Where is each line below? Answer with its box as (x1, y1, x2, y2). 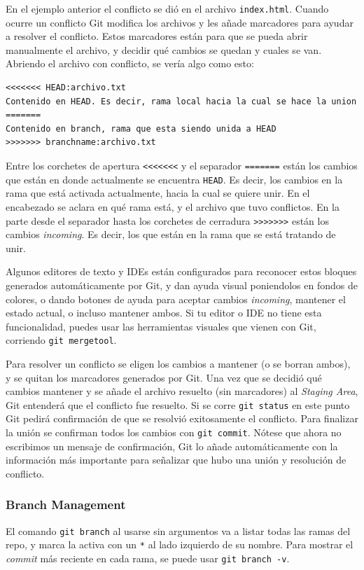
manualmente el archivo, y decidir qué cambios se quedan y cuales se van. (6, 42, 322, 57)
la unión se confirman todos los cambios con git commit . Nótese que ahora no (6, 425, 342, 439)
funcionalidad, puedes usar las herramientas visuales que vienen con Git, (6, 319, 316, 333)
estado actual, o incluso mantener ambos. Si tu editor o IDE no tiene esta (6, 305, 322, 320)
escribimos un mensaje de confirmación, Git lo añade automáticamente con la (6, 438, 338, 453)
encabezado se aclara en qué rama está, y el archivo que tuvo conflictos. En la (6, 199, 339, 214)
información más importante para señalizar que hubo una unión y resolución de (6, 452, 346, 467)
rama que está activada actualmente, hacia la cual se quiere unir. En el (6, 186, 310, 200)
